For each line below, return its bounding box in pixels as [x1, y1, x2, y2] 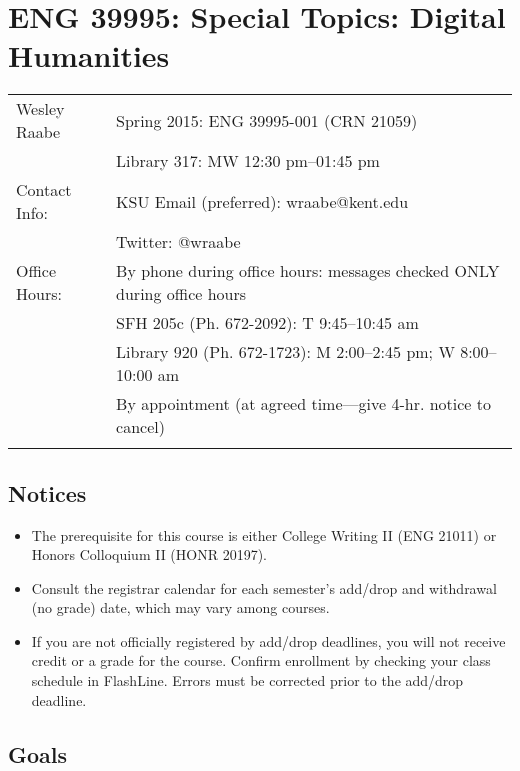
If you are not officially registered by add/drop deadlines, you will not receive [31, 630, 506, 651]
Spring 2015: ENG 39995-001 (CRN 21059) [116, 108, 418, 132]
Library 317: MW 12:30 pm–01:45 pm [116, 149, 380, 173]
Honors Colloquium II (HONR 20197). [31, 544, 268, 565]
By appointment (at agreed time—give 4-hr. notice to [116, 392, 492, 416]
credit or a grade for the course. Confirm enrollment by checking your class [31, 650, 491, 671]
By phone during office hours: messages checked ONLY [116, 259, 500, 283]
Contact [16, 178, 72, 202]
